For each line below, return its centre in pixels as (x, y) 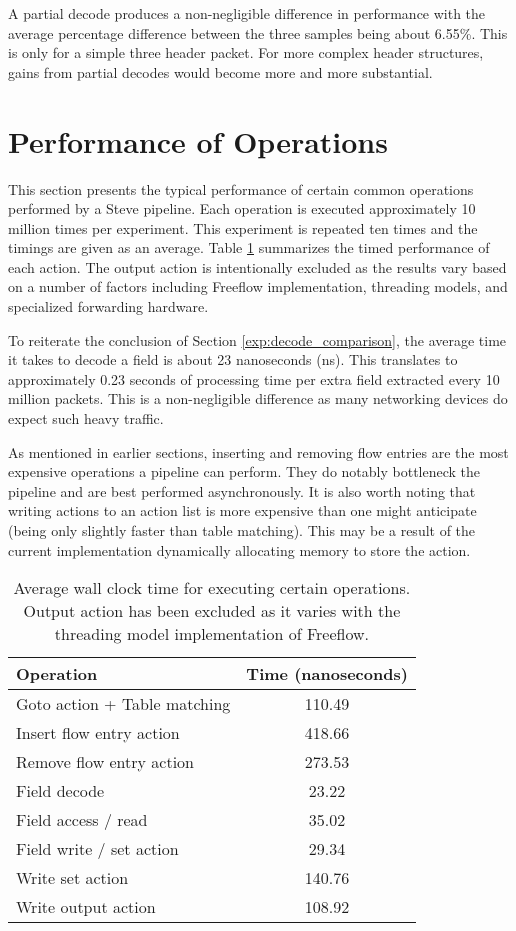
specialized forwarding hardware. (108, 306)
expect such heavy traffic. (86, 418)
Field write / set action (97, 849)
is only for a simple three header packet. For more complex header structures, (246, 52)
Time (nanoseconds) (327, 674)
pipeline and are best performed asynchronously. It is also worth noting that (242, 490)
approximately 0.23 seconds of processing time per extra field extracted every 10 (254, 378)
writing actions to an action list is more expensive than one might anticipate (242, 510)
